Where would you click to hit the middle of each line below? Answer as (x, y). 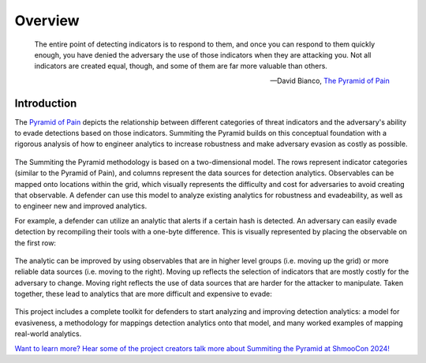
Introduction (46, 103)
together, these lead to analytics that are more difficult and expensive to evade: (143, 294)
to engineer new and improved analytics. (81, 206)
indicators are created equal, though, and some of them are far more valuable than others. (181, 66)
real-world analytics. (48, 334)
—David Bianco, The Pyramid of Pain (329, 80)
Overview (47, 21)
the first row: (35, 243)
